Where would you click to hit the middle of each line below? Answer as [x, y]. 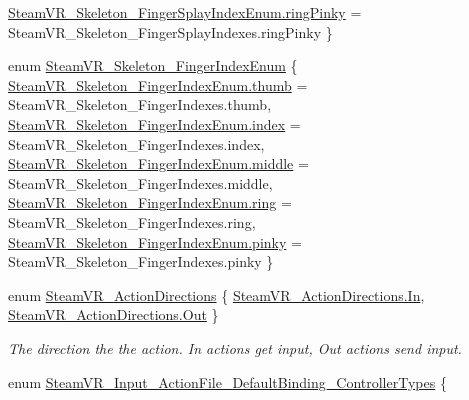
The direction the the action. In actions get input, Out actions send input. [235, 347]
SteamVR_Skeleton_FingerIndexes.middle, [140, 182]
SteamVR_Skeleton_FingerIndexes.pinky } [141, 261]
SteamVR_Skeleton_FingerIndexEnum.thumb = [158, 84]
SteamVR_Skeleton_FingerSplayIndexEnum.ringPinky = [185, 12]
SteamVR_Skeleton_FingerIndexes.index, [136, 143]
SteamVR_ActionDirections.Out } [113, 314]
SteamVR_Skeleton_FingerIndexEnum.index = [154, 123]
